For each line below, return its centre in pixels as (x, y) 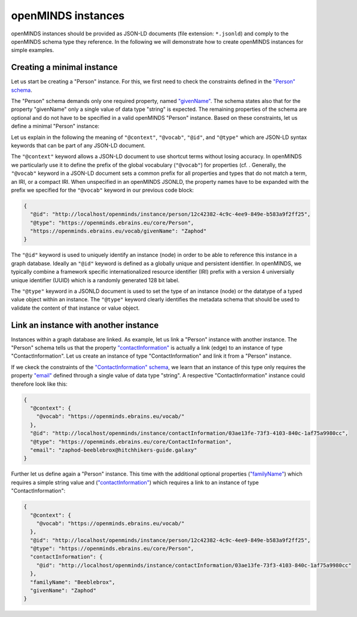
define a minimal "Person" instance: (55, 126)
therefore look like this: (39, 384)
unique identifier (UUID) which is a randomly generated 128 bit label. (95, 280)
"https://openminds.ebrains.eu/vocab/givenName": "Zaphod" (118, 231)
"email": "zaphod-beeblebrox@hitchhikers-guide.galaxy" (114, 450)
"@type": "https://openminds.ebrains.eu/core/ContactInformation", (131, 441)
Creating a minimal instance (64, 67)
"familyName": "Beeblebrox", (73, 582)
